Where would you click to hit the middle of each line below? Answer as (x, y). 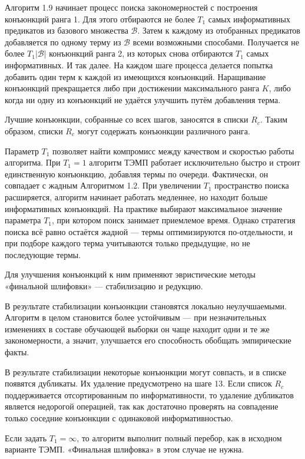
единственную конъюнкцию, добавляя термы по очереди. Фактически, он (137, 174)
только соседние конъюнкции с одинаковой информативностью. (119, 418)
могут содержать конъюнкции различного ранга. (164, 131)
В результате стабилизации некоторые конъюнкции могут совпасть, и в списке (145, 372)
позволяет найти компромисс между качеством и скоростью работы (173, 151)
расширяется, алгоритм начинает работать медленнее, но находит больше (136, 197)
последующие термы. (43, 254)
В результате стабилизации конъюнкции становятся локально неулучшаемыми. (146, 306)
